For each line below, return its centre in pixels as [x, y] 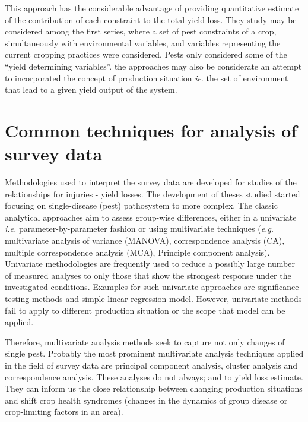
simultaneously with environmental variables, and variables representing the [143, 42]
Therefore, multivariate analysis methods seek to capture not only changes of [145, 341]
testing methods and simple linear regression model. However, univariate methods [153, 298]
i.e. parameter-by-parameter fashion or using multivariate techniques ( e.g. [139, 229]
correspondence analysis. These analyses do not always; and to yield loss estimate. [154, 377]
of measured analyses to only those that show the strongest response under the [148, 275]
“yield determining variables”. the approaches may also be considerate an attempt [153, 66]
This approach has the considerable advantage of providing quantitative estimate [152, 8]
